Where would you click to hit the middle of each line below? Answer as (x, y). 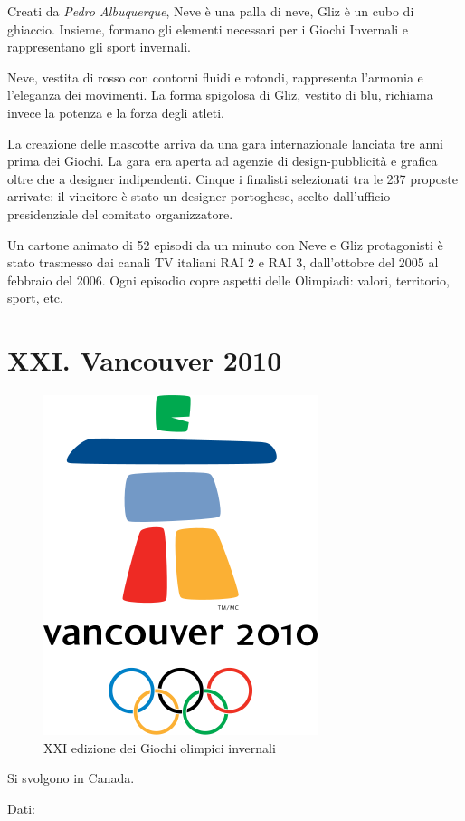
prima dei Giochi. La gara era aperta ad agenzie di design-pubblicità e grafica (223, 161)
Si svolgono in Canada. (71, 778)
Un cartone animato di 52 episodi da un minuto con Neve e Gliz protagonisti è (225, 244)
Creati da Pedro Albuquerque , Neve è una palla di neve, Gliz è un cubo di (211, 11)
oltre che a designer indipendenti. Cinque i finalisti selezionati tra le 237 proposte (232, 178)
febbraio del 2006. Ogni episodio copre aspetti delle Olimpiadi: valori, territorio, (228, 280)
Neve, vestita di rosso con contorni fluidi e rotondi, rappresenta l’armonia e (215, 77)
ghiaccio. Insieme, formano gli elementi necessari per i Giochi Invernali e (208, 29)
